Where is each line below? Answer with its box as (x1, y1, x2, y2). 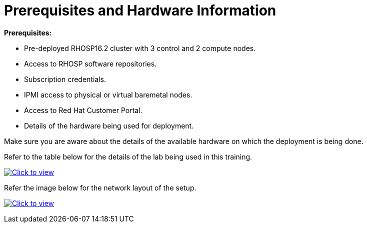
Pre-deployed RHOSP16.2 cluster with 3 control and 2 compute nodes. (24, 43, 256, 52)
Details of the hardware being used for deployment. (24, 121, 194, 130)
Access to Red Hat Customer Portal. (24, 105, 142, 114)
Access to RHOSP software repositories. (24, 59, 157, 68)
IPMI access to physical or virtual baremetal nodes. (24, 90, 192, 99)
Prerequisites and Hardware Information (4, 2, 276, 19)
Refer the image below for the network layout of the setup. (4, 183, 196, 192)
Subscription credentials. (24, 74, 106, 83)
